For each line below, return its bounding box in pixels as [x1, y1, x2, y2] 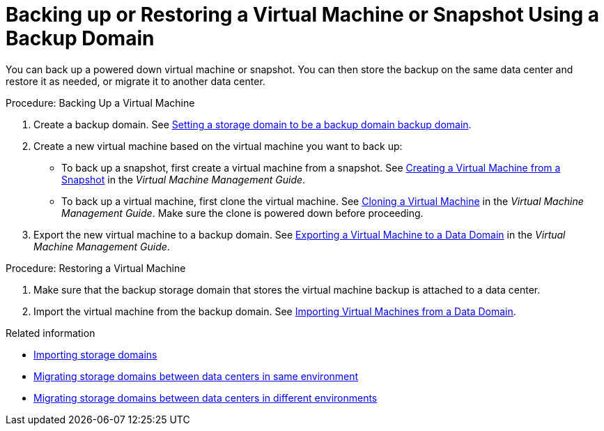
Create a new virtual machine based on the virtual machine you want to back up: [33, 139, 403, 152]
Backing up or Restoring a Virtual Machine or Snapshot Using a [6, 3, 600, 27]
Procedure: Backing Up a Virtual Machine [6, 96, 195, 109]
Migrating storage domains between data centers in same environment [33, 370, 359, 382]
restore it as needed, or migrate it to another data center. [6, 75, 265, 87]
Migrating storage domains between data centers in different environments [33, 391, 378, 404]
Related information [6, 326, 95, 339]
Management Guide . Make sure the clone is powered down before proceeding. [61, 206, 424, 219]
